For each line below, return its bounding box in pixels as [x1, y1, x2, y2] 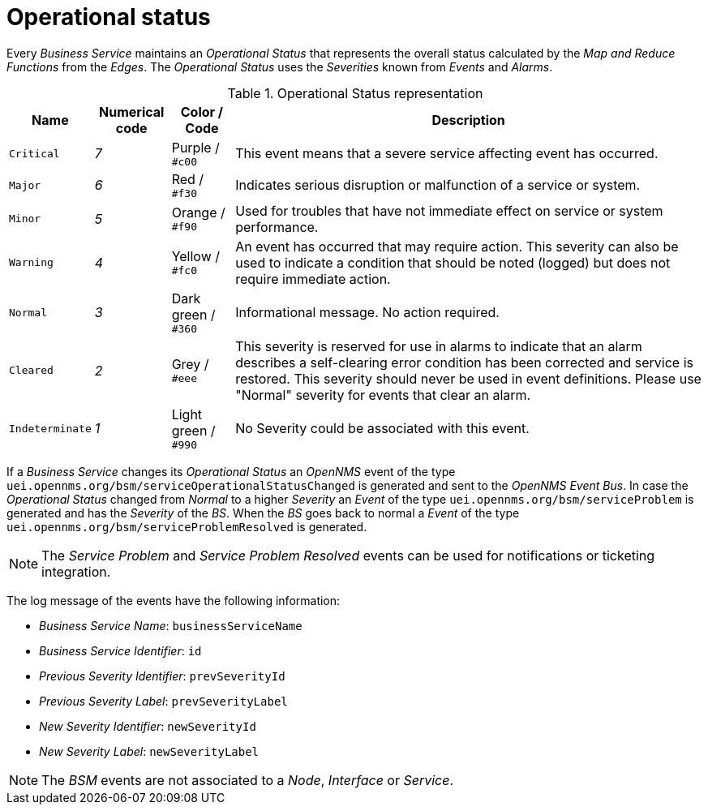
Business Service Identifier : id [39, 643, 202, 658]
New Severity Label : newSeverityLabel [39, 744, 260, 758]
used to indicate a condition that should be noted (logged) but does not [235, 254, 671, 271]
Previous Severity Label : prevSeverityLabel [39, 693, 288, 708]
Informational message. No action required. [235, 304, 500, 321]
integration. [41, 563, 111, 580]
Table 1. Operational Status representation [227, 84, 483, 101]
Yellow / [171, 248, 221, 265]
